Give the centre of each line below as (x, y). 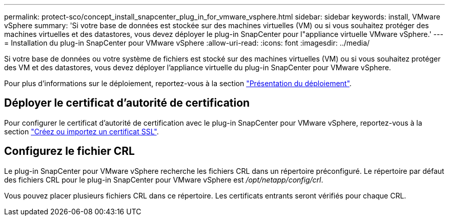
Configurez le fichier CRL (69, 151)
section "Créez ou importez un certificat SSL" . (81, 131)
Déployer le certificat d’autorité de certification (127, 103)
